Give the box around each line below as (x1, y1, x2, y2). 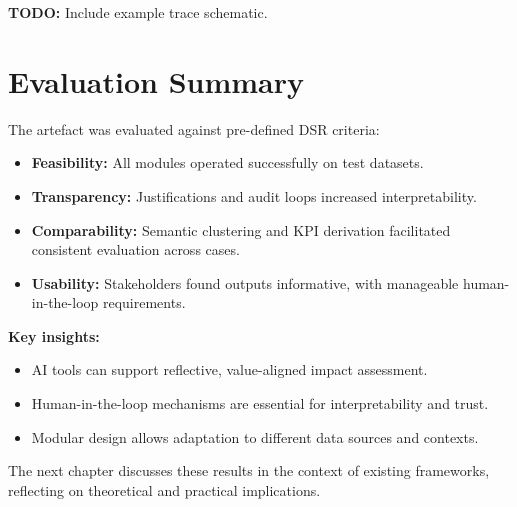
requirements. (102, 292, 186, 313)
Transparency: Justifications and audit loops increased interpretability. (31, 185, 477, 206)
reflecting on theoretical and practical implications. (8, 479, 321, 500)
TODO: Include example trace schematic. (8, 2, 268, 22)
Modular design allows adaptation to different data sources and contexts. (31, 426, 479, 447)
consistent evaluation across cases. (31, 239, 240, 260)
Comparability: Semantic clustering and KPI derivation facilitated (31, 219, 451, 240)
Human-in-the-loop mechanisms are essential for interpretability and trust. (31, 393, 489, 414)
